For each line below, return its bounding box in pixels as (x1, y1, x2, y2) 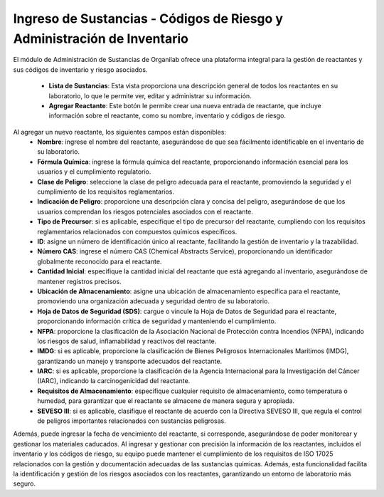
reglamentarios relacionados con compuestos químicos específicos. (37, 227, 238, 236)
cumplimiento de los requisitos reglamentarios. (37, 187, 174, 196)
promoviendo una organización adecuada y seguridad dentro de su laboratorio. (37, 297, 270, 305)
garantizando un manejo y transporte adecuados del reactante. (37, 357, 223, 365)
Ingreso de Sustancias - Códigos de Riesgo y (13, 11, 284, 26)
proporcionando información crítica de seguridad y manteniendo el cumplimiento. (37, 317, 277, 325)
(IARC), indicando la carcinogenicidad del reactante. (37, 377, 191, 385)
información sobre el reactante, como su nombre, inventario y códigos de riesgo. (48, 111, 286, 120)
